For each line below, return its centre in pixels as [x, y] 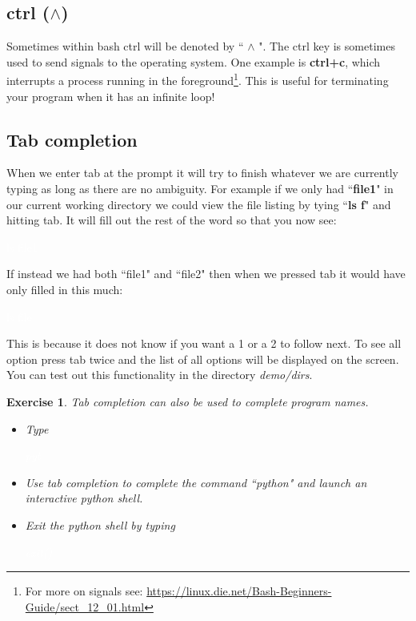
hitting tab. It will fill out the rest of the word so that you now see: [172, 220]
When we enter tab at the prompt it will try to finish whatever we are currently [202, 173]
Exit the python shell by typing [100, 524]
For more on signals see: [84, 591]
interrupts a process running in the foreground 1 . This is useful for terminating [198, 79]
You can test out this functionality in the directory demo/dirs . [160, 375]
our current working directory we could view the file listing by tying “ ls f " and [199, 204]
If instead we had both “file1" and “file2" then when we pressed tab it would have [206, 274]
